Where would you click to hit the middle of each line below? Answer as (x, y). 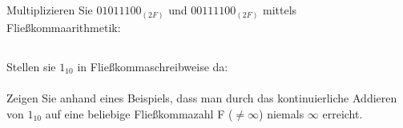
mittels (280, 10)
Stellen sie (31, 66)
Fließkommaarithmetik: (64, 27)
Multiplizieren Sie (50, 10)
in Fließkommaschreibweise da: (153, 66)
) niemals (282, 113)
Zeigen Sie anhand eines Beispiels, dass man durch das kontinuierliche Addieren (202, 98)
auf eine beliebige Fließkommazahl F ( (139, 113)
